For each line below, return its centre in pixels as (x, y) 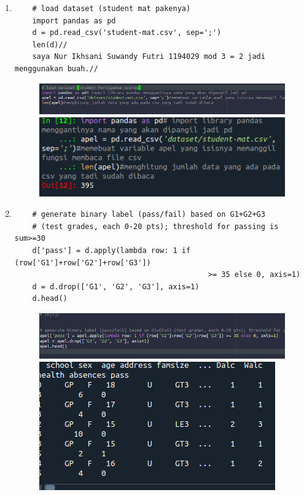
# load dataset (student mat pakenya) (111, 9)
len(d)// (50, 45)
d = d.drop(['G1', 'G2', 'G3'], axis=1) (116, 286)
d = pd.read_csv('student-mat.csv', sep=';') (127, 33)
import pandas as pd (74, 21)
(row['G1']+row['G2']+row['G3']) (83, 263)
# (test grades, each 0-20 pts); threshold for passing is (155, 226)
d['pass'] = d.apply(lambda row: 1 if (111, 251)
